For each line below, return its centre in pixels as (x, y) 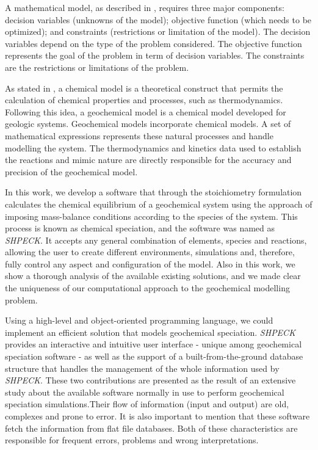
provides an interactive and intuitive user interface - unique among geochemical (154, 344)
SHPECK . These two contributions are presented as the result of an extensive (150, 380)
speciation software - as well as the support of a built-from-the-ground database (154, 356)
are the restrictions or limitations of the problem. (97, 67)
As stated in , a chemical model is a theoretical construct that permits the (144, 88)
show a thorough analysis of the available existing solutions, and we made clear (153, 276)
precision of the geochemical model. (71, 171)
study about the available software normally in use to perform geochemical (145, 392)
